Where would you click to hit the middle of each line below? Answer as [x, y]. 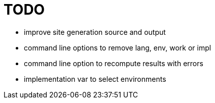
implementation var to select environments [95, 79]
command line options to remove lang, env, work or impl [118, 47]
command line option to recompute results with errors [114, 63]
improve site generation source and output [95, 32]
